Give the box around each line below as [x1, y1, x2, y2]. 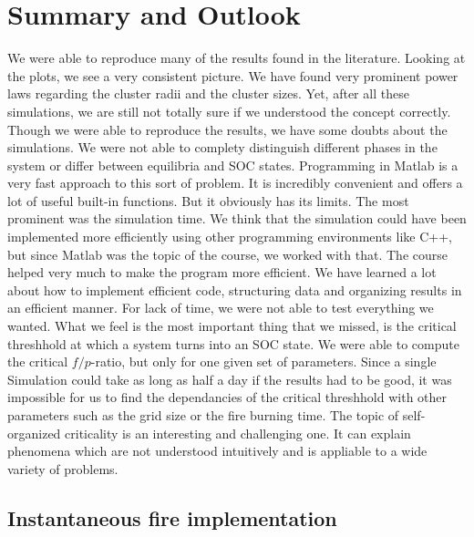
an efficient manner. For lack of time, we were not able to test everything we [7, 298, 434, 317]
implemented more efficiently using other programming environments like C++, [7, 227, 452, 246]
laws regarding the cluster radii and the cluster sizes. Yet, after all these [7, 84, 409, 103]
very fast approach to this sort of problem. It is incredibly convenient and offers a [7, 173, 463, 192]
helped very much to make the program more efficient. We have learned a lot [7, 263, 437, 282]
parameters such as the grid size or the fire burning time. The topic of [7, 406, 399, 424]
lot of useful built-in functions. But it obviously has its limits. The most [7, 191, 409, 210]
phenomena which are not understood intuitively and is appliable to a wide [7, 441, 428, 460]
